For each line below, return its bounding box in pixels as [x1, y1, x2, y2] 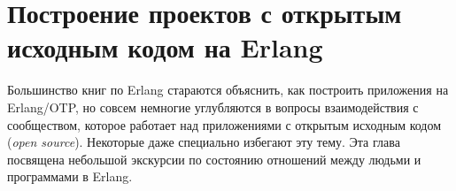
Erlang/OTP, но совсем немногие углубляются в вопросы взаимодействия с [7, 97, 419, 116]
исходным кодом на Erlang [7, 29, 323, 65]
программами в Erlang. [7, 167, 133, 186]
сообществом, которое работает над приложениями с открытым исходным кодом [7, 115, 442, 134]
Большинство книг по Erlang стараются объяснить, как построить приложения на [7, 80, 449, 99]
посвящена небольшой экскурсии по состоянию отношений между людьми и [7, 149, 421, 168]
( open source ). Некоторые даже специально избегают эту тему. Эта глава [7, 133, 400, 151]
